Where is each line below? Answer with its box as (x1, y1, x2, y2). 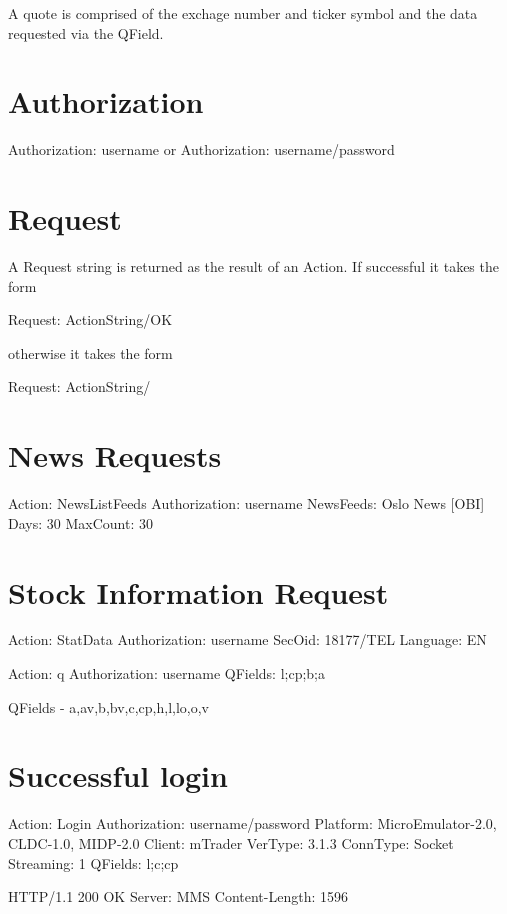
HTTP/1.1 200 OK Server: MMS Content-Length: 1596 (8, 886, 348, 907)
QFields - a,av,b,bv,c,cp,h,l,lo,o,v (8, 696, 209, 717)
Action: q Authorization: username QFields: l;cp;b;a (8, 663, 326, 684)
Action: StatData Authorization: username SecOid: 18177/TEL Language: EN (8, 629, 487, 650)
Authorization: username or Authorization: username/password (8, 139, 395, 160)
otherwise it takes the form (8, 342, 173, 363)
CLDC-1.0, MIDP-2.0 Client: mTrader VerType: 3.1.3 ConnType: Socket (8, 832, 454, 853)
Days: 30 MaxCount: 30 (8, 512, 153, 533)
